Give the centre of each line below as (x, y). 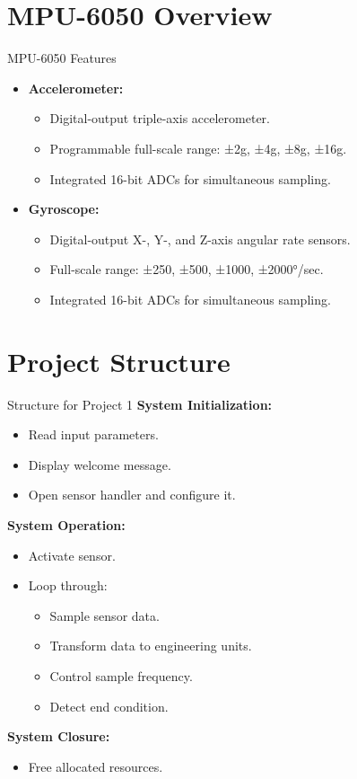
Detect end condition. (109, 706)
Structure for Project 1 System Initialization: (140, 404)
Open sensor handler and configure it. (132, 495)
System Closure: (59, 736)
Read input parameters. (93, 434)
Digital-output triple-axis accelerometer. (160, 118)
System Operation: (66, 524)
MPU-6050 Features (62, 58)
